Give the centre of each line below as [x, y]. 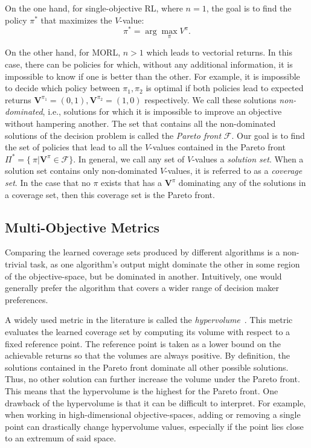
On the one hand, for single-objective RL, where [94, 8]
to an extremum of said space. [61, 438]
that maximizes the [76, 20]
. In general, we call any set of [129, 158]
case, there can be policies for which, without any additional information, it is [149, 64]
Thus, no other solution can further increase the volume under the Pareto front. [152, 379]
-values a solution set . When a [248, 158]
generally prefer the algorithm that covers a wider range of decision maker [142, 288]
